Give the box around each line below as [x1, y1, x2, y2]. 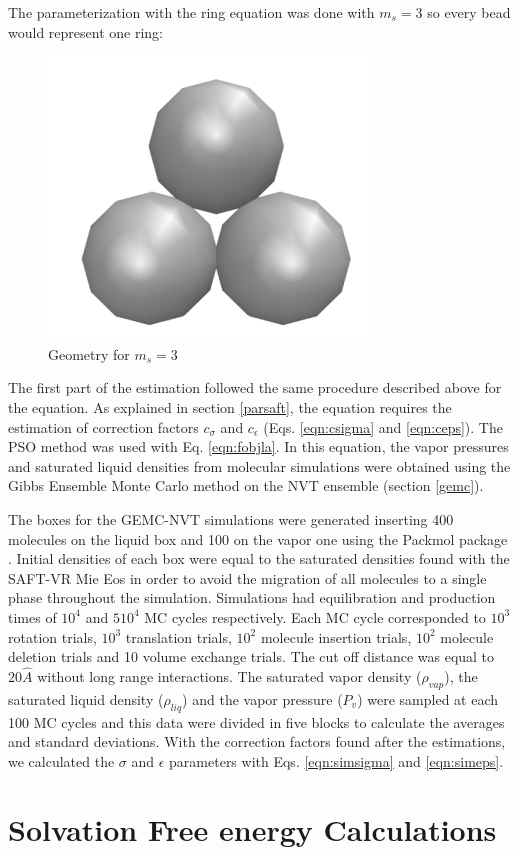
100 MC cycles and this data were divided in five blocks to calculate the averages [8, 711, 505, 732]
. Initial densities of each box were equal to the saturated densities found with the [8, 548, 510, 569]
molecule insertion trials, [260, 626, 412, 647]
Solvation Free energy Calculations [8, 809, 497, 850]
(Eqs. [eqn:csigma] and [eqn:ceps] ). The [263, 416, 503, 437]
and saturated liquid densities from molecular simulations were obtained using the [8, 455, 511, 476]
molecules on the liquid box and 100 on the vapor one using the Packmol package [8, 528, 508, 549]
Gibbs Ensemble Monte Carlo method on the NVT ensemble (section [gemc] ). [8, 475, 484, 496]
